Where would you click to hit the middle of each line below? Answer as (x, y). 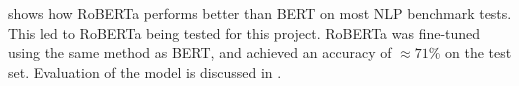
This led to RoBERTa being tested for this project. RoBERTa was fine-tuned (244, 32)
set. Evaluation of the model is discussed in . (145, 71)
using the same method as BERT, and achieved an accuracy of (200, 52)
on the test (478, 52)
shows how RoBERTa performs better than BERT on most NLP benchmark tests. (260, 13)
